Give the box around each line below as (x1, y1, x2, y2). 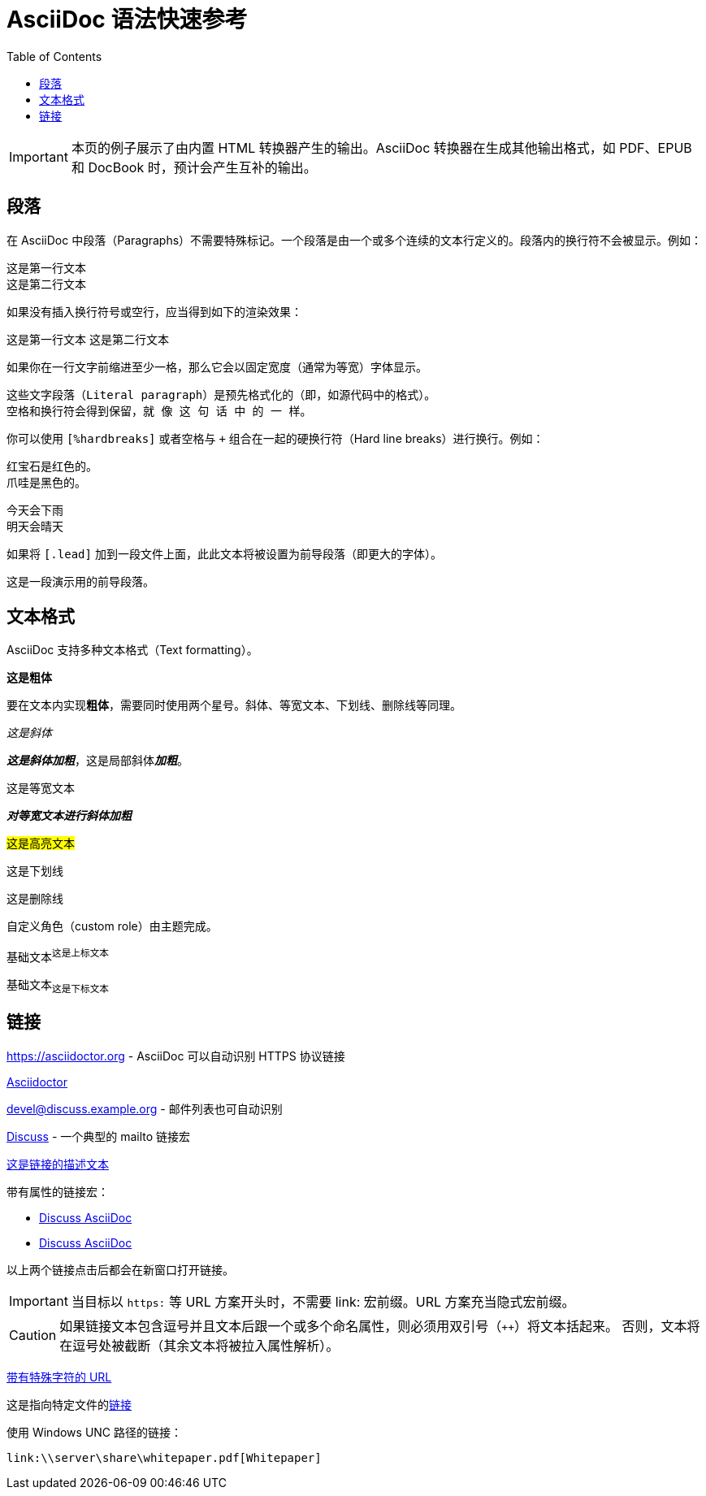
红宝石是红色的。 (6, 458, 97, 473)
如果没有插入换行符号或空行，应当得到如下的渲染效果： (6, 304, 302, 319)
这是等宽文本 (6, 782, 75, 796)
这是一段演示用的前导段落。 (6, 574, 154, 588)
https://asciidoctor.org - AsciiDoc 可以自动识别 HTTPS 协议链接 (6, 1048, 345, 1063)
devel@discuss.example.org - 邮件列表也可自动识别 (6, 1101, 283, 1116)
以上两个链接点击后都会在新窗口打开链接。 (6, 1262, 234, 1277)
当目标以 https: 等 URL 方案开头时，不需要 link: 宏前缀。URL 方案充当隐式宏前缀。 (71, 1293, 575, 1310)
